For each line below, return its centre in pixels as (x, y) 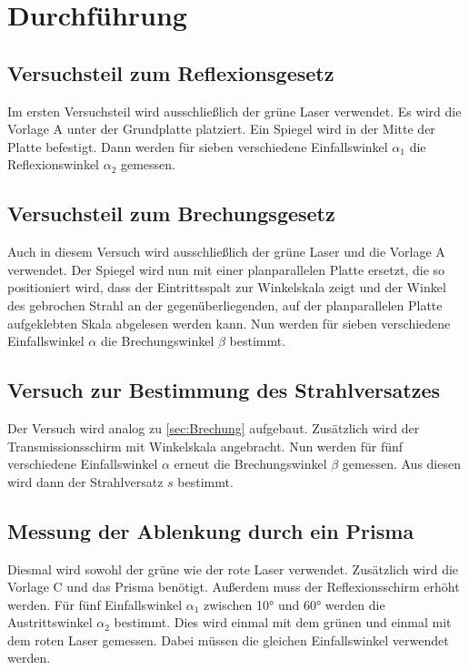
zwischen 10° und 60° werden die (294, 604)
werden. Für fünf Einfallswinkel (95, 604)
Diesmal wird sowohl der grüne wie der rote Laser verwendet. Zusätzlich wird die (233, 568)
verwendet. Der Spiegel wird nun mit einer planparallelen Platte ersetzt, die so (226, 269)
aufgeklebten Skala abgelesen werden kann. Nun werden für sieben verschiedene (229, 323)
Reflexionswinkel (53, 164)
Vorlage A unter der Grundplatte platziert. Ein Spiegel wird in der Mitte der (221, 129)
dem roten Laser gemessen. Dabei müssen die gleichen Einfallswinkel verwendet (228, 640)
